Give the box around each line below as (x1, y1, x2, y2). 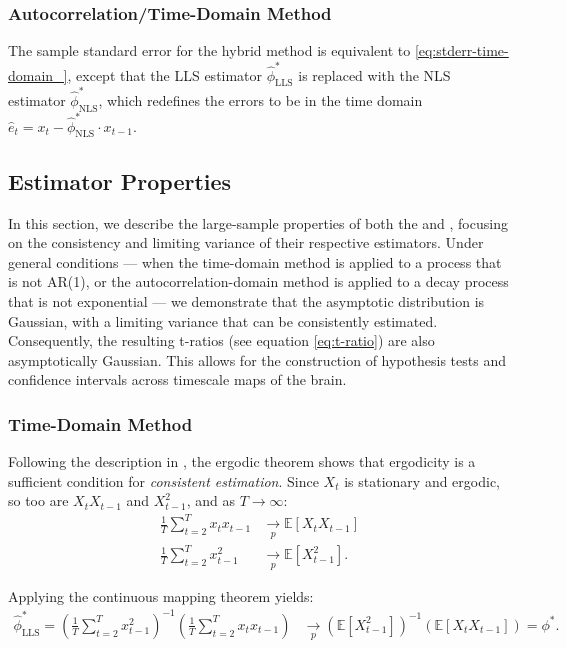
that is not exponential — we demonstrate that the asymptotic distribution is (8, 290, 485, 311)
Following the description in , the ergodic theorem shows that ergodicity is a (8, 451, 476, 472)
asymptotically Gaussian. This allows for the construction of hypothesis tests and (8, 349, 506, 370)
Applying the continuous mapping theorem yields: (8, 585, 314, 606)
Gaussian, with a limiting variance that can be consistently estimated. (8, 310, 438, 331)
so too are (8, 490, 69, 511)
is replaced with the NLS (298, 64, 451, 85)
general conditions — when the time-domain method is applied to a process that (8, 251, 502, 272)
